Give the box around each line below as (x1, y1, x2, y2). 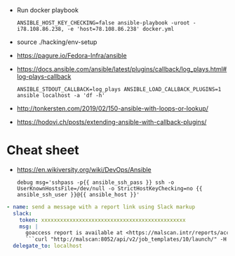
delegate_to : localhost (13, 243, 82, 250)
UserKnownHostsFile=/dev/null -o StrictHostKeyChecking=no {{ (16, 185, 203, 192)
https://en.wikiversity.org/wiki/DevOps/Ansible (16, 165, 152, 173)
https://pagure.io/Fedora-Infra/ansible (16, 52, 127, 59)
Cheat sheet (6, 143, 79, 158)
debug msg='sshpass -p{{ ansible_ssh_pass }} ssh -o (16, 178, 175, 186)
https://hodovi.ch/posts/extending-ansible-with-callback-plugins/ (16, 118, 207, 126)
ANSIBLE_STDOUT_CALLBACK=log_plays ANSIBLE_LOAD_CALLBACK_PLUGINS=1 (16, 86, 222, 93)
